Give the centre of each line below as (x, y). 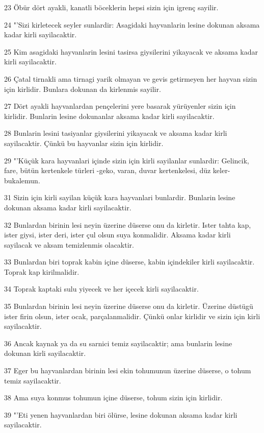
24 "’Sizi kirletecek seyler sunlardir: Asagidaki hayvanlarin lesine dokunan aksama (132, 24)
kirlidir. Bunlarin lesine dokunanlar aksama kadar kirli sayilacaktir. (109, 116)
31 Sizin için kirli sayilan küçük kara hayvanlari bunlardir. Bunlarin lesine (120, 197)
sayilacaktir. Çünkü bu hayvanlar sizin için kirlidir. (84, 143)
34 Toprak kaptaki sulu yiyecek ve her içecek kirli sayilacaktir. (101, 289)
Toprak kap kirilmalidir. (42, 271)
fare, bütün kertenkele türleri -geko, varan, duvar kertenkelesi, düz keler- (117, 170)
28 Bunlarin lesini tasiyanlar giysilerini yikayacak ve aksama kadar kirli (116, 133)
